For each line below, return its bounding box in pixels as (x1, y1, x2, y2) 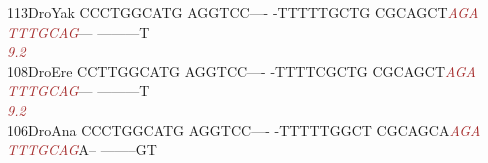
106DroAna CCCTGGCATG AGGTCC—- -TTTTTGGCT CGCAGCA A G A (7, 119, 481, 140)
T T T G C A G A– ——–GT (7, 139, 157, 160)
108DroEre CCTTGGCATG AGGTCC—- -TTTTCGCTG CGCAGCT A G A (7, 60, 476, 81)
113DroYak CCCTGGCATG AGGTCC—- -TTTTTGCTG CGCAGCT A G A (7, 2, 479, 22)
